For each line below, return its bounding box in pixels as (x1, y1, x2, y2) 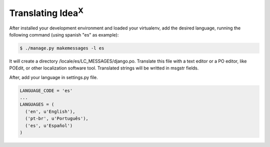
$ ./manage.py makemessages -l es (19, 45, 104, 51)
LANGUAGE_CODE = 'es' (19, 87, 73, 93)
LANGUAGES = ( (19, 101, 54, 107)
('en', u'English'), (25, 108, 75, 114)
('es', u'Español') (25, 122, 73, 128)
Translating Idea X (9, 5, 83, 18)
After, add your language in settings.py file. (9, 74, 98, 80)
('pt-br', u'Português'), (25, 115, 88, 121)
